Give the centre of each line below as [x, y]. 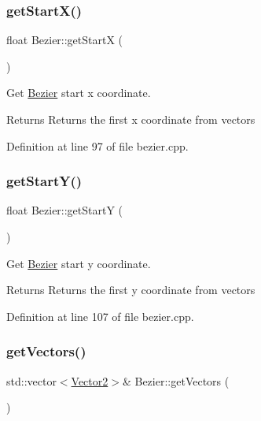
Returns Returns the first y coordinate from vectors [131, 290]
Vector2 [90, 380]
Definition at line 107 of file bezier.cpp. [100, 316]
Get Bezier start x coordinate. [79, 93]
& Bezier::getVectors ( [176, 380]
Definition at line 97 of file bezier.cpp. [97, 145]
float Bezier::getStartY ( [65, 210]
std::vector [31, 380]
